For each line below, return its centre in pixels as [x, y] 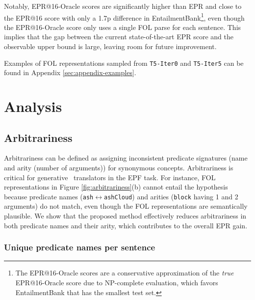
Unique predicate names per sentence [80, 247]
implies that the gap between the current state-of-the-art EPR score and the [119, 37]
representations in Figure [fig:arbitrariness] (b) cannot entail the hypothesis [116, 187]
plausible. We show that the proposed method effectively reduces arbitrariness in [125, 216]
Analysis [33, 106]
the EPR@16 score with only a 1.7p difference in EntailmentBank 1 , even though [124, 17]
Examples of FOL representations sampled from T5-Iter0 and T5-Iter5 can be [124, 63]
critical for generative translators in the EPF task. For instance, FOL [110, 177]
